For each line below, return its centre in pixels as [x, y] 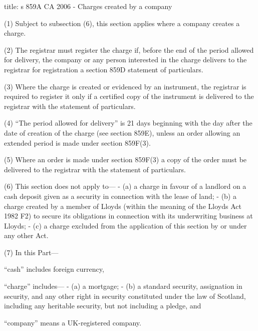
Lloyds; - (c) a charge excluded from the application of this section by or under [125, 225]
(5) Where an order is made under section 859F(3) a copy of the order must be [125, 159]
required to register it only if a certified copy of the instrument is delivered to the [129, 96]
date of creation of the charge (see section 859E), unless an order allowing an [122, 132]
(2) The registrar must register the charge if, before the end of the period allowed [129, 49]
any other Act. [26, 235]
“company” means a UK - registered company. [73, 322]
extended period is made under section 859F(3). [77, 142]
